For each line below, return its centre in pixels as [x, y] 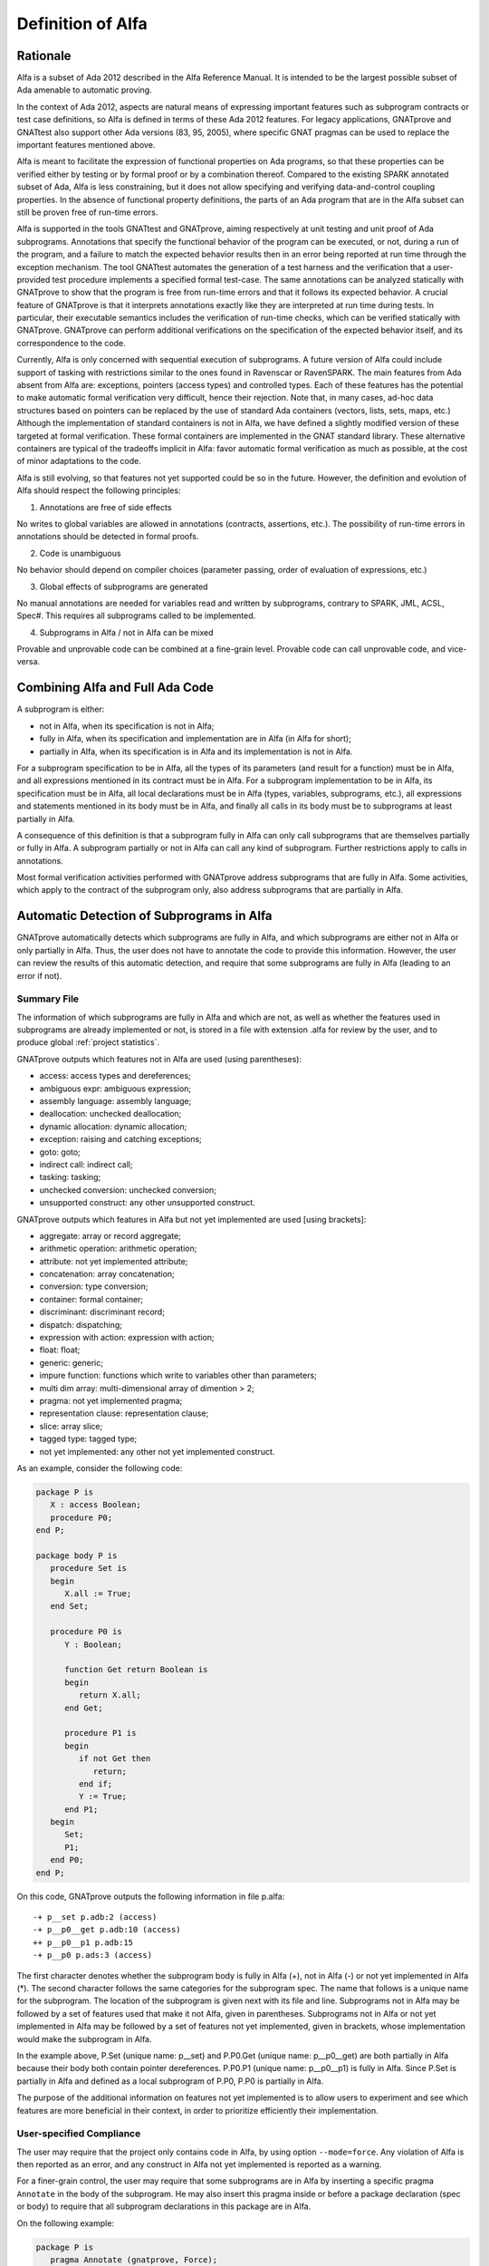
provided [34, 279]
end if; [96, 1784]
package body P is [77, 1555]
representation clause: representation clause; [124, 1413]
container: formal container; [91, 1299]
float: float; [60, 1350]
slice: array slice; [71, 1426]
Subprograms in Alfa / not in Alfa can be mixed [126, 632]
